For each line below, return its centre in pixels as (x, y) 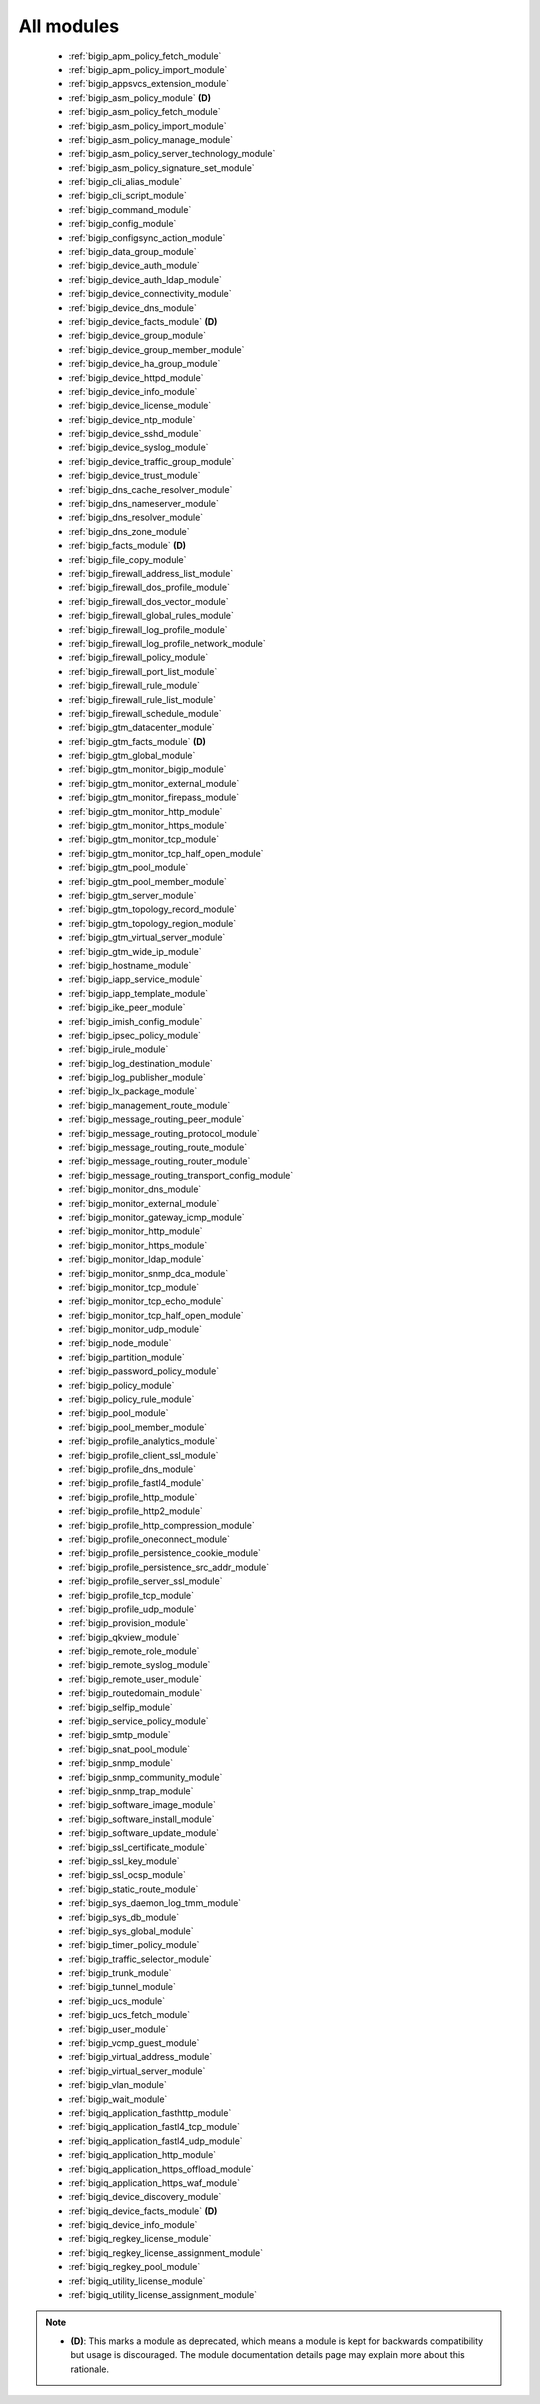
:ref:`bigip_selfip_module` (121, 1707)
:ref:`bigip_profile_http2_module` (136, 1511)
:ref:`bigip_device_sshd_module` (135, 434)
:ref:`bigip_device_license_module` (140, 406)
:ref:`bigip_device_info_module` (133, 391)
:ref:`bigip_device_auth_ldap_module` (145, 279)
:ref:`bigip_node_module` (120, 1343)
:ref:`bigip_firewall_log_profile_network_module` (167, 643)
